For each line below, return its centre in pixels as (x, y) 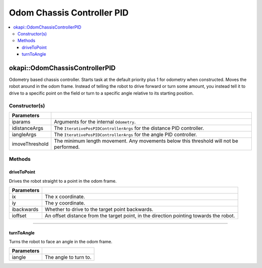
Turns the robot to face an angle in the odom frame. (61, 241)
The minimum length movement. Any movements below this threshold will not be (146, 141)
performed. (67, 147)
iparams (21, 122)
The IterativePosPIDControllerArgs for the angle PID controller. (126, 134)
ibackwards (25, 209)
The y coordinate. (65, 203)
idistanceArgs (28, 128)
